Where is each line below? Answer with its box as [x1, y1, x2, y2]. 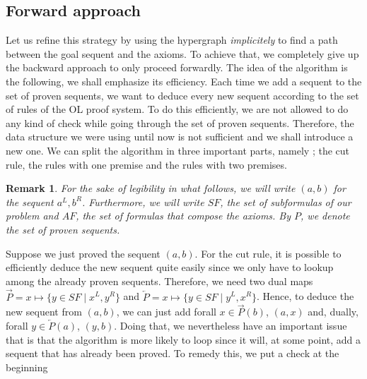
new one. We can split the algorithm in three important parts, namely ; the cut [6, 143, 350, 157]
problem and [6, 208, 59, 223]
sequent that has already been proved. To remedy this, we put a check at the [6, 346, 339, 361]
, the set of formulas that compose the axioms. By [76, 208, 291, 223]
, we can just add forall [116, 304, 216, 319]
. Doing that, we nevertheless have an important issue [114, 318, 347, 332]
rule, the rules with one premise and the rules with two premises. [6, 157, 287, 172]
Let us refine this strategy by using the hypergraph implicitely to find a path [6, 32, 338, 47]
